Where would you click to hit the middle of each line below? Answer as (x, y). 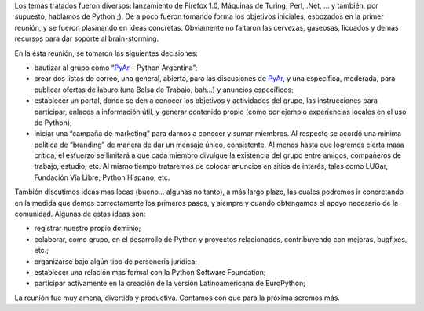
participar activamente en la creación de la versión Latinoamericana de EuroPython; (170, 284)
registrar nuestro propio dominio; (88, 229)
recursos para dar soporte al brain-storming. (87, 38)
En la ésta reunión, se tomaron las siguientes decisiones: (106, 53)
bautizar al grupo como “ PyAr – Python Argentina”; (116, 68)
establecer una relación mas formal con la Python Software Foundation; (150, 272)
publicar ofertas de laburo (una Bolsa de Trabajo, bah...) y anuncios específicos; (164, 90)
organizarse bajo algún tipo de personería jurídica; (116, 261)
